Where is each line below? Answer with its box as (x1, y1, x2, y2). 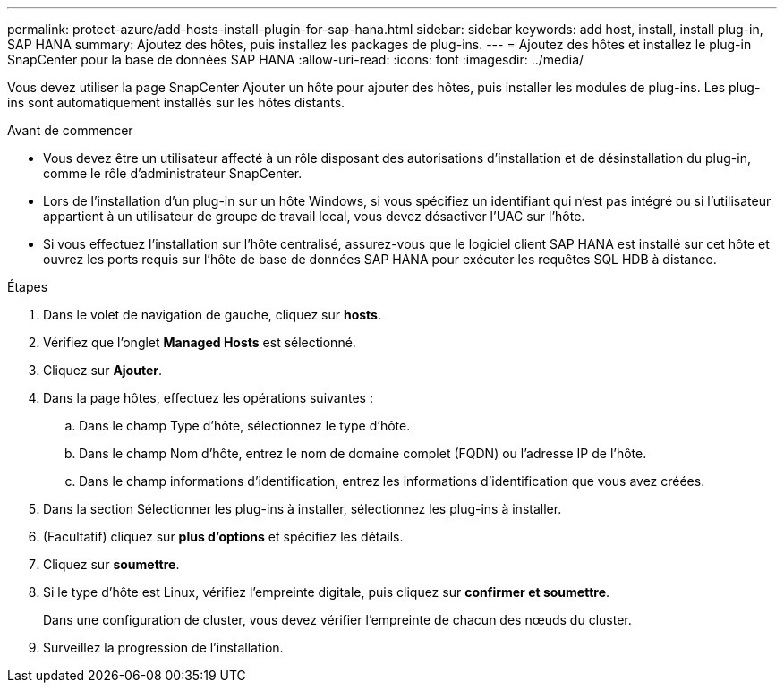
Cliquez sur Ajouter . (43, 362, 163, 378)
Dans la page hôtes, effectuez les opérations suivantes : (43, 390, 373, 405)
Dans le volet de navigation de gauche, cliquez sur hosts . (43, 307, 381, 322)
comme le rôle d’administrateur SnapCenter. (43, 166, 303, 181)
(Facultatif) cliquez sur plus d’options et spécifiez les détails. (43, 529, 404, 544)
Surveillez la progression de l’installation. (43, 640, 284, 655)
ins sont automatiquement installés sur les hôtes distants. (7, 95, 345, 110)
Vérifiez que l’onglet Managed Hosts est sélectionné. (43, 335, 356, 350)
